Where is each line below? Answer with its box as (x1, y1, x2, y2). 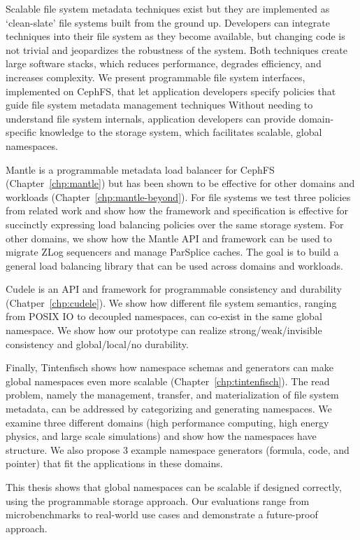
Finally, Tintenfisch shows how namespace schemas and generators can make (6, 360, 333, 375)
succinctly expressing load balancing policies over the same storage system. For (6, 216, 344, 231)
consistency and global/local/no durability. (6, 336, 189, 351)
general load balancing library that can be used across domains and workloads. (6, 258, 343, 272)
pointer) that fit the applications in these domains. (6, 456, 223, 471)
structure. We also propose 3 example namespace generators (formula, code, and (6, 442, 350, 457)
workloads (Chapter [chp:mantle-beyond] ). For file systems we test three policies (6, 189, 351, 204)
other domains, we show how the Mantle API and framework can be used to (6, 230, 332, 245)
